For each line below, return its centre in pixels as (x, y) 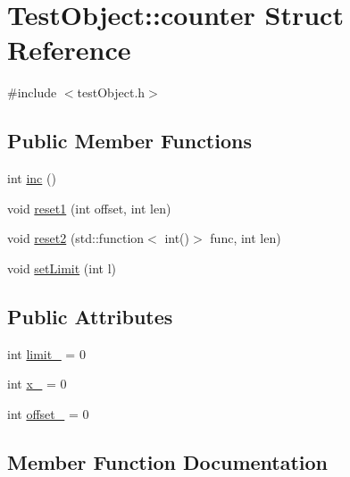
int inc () (32, 178)
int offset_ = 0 (48, 413)
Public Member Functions (129, 141)
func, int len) (246, 238)
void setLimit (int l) (62, 268)
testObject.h (111, 92)
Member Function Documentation (168, 461)
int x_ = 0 (37, 384)
